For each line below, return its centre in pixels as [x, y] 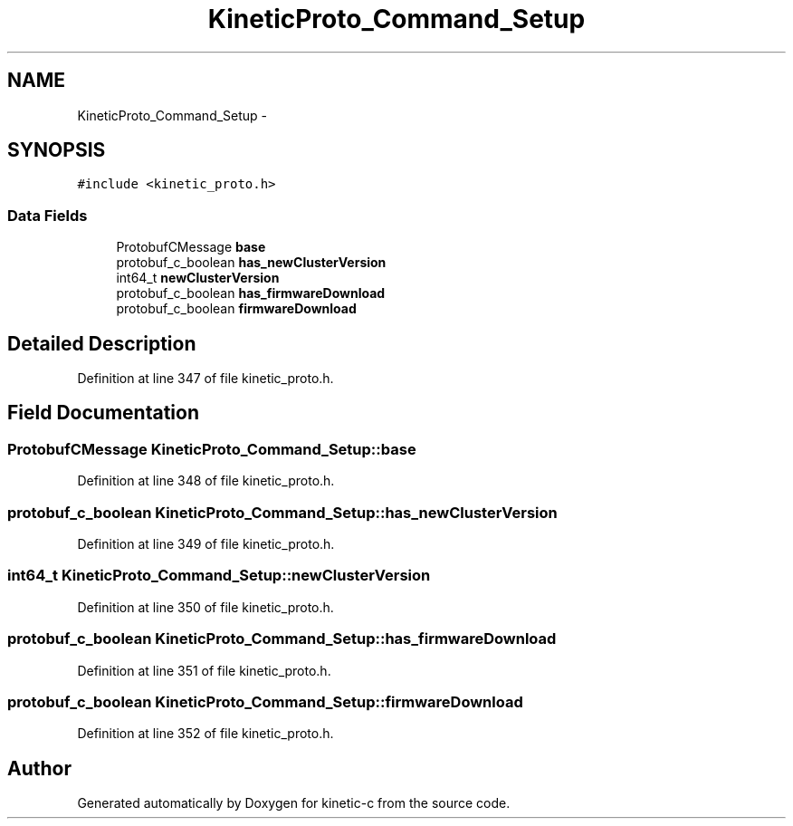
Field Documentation [103, 413]
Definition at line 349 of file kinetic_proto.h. [206, 544]
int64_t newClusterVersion [198, 278]
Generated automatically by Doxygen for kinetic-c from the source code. [294, 803]
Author [39, 768]
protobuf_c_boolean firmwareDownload [236, 309]
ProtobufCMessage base [191, 247]
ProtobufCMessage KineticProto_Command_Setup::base [212, 449]
